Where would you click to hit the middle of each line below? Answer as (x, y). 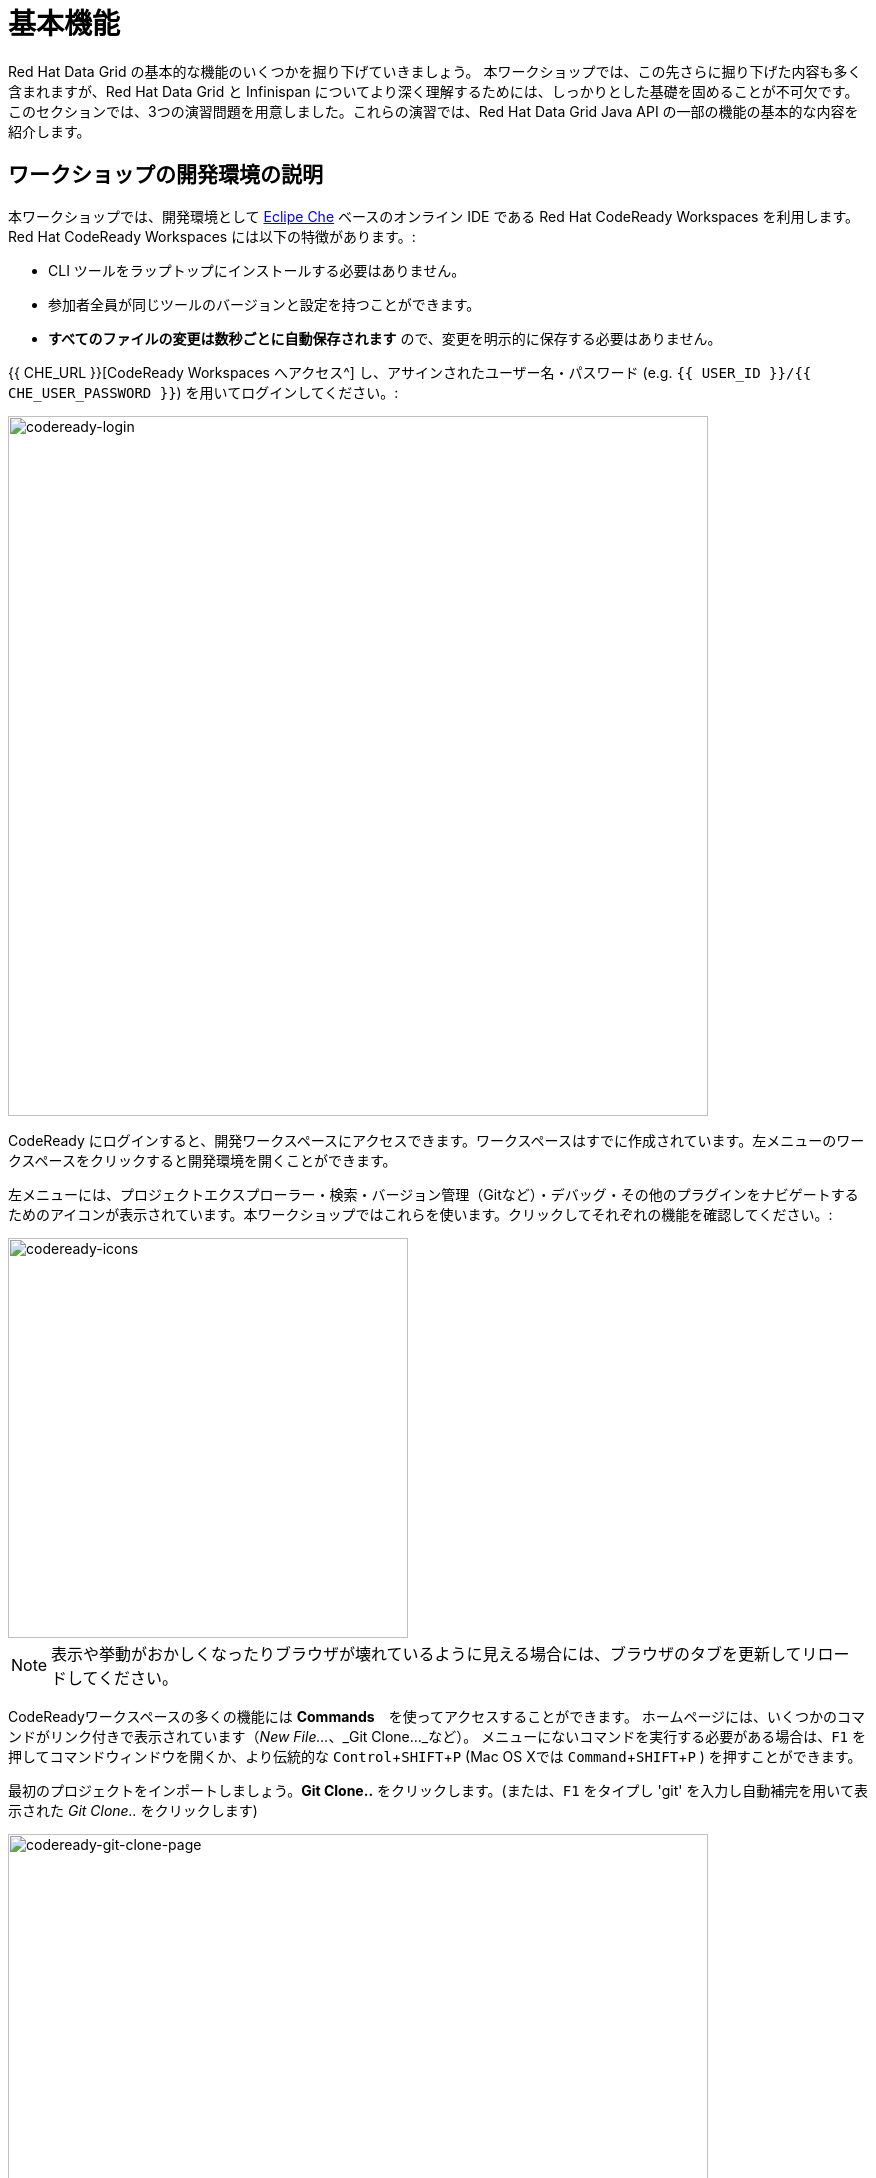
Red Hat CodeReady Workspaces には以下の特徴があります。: (212, 236)
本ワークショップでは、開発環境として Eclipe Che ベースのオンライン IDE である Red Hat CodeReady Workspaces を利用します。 (433, 216)
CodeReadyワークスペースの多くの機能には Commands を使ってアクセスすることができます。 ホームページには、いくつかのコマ (437, 1716)
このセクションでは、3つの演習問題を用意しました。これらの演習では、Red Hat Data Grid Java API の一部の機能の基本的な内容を (433, 111)
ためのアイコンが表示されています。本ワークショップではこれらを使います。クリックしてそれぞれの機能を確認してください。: (420, 1214)
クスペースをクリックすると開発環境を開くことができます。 (202, 1160)
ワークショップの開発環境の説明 (165, 175)
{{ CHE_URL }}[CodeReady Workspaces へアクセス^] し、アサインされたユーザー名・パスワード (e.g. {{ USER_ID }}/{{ (410, 372)
